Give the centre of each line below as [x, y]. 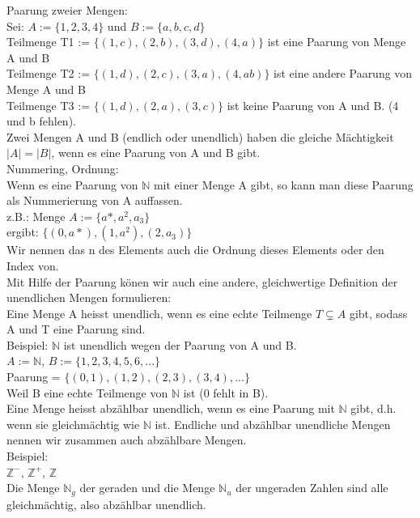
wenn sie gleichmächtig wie [73, 424]
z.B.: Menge [36, 216]
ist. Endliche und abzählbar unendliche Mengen [273, 424]
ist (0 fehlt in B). [226, 392]
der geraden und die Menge [147, 488]
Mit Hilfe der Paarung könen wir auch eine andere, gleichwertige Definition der [202, 281]
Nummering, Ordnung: [63, 168]
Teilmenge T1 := [49, 42]
